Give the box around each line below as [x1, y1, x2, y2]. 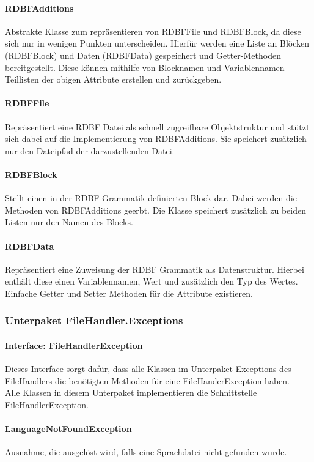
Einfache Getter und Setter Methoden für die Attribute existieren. [5, 286, 253, 299]
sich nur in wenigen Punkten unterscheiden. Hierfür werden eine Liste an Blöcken [5, 37, 310, 50]
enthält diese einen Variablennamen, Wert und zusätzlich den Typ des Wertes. [5, 275, 298, 288]
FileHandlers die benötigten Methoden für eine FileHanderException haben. [5, 374, 290, 387]
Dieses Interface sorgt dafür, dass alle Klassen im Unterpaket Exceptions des [5, 362, 291, 375]
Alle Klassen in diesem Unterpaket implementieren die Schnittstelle [5, 386, 257, 399]
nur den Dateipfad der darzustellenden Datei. [5, 144, 175, 157]
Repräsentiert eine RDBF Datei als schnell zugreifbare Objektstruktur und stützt [5, 120, 310, 133]
